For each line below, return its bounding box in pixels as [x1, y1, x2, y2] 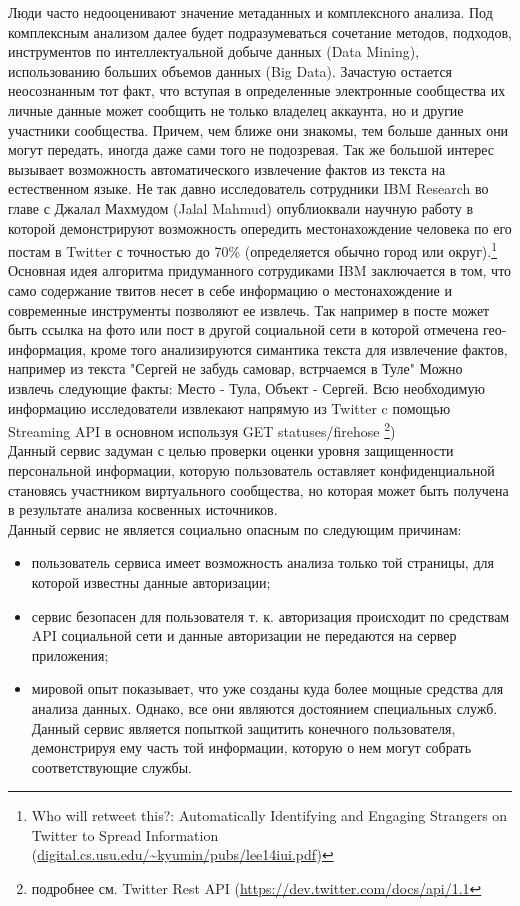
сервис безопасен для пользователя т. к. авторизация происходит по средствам [31, 605, 510, 626]
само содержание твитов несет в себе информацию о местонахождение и [8, 279, 452, 300]
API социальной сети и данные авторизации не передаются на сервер [31, 625, 457, 646]
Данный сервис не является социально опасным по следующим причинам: [8, 518, 462, 539]
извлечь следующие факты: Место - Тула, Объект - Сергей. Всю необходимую [8, 377, 485, 398]
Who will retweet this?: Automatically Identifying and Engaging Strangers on [31, 805, 508, 826]
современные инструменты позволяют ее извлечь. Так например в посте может [8, 299, 490, 320]
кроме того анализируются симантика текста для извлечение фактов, [90, 338, 508, 359]
